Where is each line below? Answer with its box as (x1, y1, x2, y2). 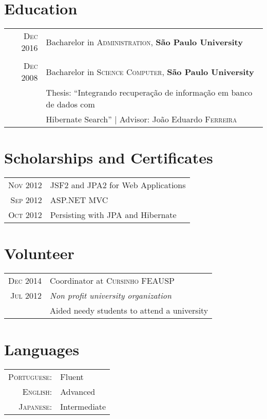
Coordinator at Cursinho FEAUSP (50, 275, 175, 287)
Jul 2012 (10, 289, 42, 302)
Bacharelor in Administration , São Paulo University (46, 35, 243, 48)
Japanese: (18, 400, 52, 412)
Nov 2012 (8, 179, 42, 191)
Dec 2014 (8, 275, 42, 287)
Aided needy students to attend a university (50, 304, 208, 317)
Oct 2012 (8, 209, 42, 221)
